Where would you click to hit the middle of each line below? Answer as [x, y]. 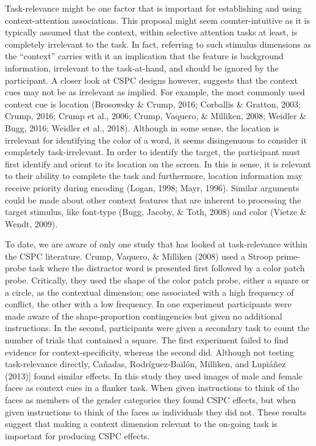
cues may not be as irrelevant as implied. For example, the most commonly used [155, 92]
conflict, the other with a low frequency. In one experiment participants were [148, 304]
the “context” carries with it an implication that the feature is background [144, 56]
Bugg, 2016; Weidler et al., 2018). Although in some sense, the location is [142, 127]
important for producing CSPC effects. [77, 435]
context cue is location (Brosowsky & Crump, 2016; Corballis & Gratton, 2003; [153, 104]
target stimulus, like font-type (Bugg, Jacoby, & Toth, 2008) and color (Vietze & [156, 212]
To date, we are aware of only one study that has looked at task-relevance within [156, 244]
